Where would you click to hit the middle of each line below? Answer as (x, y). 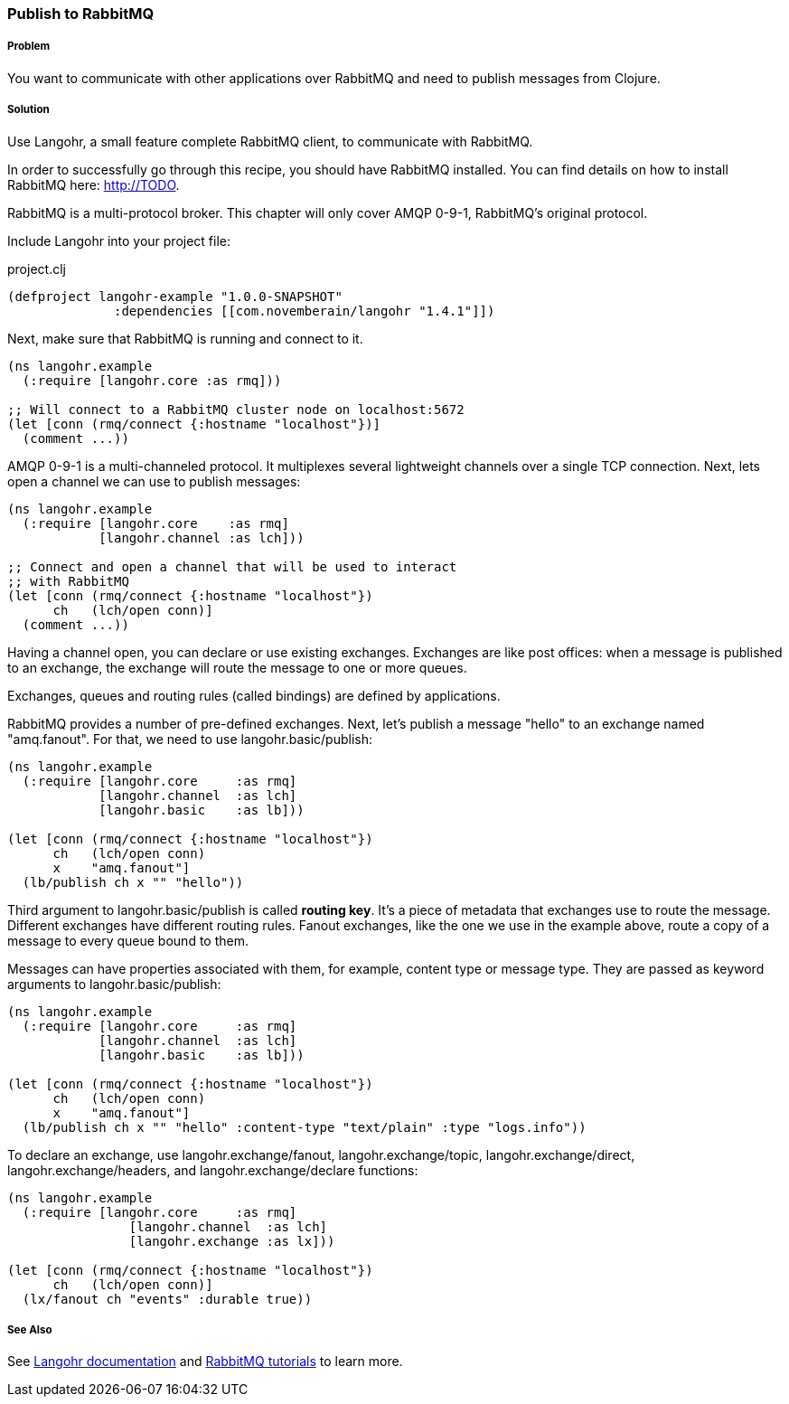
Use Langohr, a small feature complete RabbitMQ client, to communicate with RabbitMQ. (270, 141)
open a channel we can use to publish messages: (154, 481)
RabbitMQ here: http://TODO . (94, 184)
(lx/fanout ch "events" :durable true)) (167, 1299)
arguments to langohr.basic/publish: (114, 984)
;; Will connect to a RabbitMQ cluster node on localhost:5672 (236, 409)
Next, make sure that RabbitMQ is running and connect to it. (185, 338)
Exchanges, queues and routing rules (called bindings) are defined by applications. (254, 695)
